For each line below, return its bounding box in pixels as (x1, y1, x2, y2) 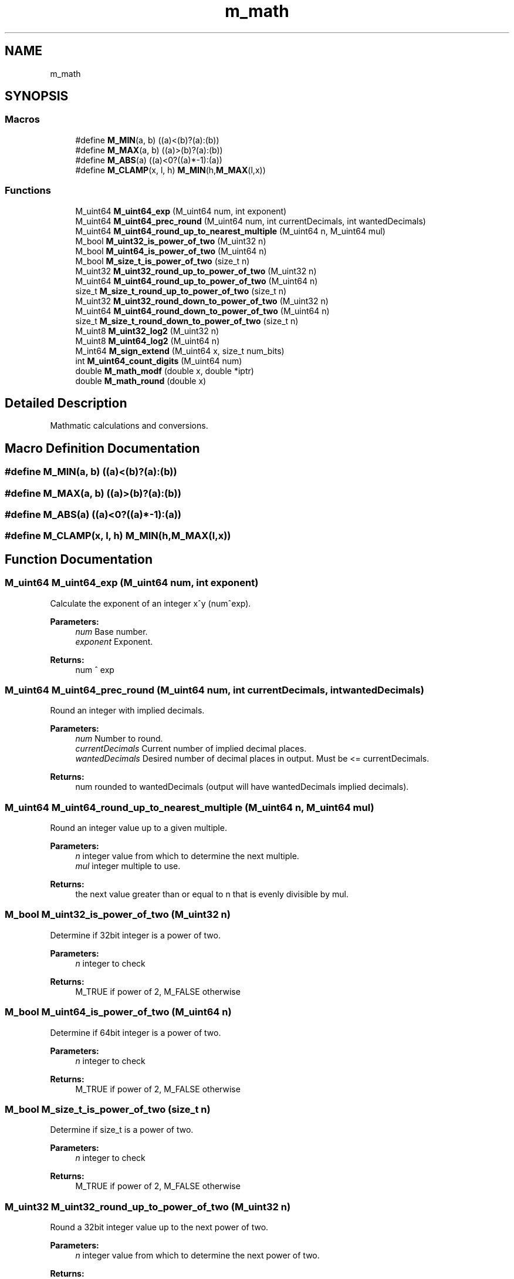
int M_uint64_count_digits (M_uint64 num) (75, 355, 242, 366)
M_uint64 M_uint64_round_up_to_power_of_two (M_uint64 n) (75, 275, 318, 286)
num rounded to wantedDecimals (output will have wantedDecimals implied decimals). (75, 782, 409, 792)
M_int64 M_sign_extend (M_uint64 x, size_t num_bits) (75, 345, 285, 356)
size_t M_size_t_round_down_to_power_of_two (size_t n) (75, 315, 299, 326)
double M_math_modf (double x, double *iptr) (75, 365, 254, 376)
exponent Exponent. (75, 636, 153, 647)
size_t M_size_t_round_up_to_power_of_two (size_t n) (75, 285, 287, 296)
